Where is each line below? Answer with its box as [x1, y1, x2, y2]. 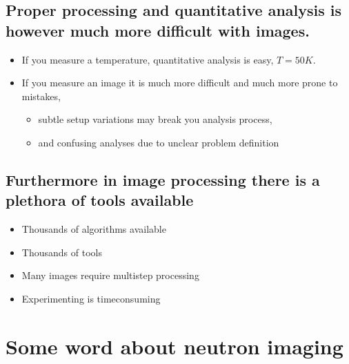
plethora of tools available [6, 189, 194, 211]
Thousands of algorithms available [21, 222, 166, 236]
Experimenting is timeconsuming [21, 291, 161, 305]
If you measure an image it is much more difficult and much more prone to [21, 75, 338, 90]
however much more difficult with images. [6, 19, 310, 41]
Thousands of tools [21, 245, 102, 259]
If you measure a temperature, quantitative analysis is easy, [21, 52, 274, 66]
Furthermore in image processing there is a [6, 169, 320, 190]
